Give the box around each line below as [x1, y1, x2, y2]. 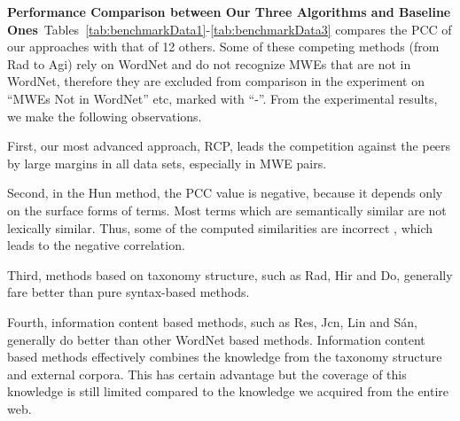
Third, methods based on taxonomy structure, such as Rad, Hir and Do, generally [7, 265, 453, 284]
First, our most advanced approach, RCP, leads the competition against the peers [7, 136, 451, 155]
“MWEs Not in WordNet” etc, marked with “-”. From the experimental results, [7, 89, 438, 107]
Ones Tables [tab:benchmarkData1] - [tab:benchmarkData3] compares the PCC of [7, 19, 452, 38]
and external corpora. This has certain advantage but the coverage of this [7, 364, 407, 383]
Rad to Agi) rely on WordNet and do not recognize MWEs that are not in [7, 54, 411, 73]
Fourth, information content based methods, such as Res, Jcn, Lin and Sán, [7, 312, 417, 331]
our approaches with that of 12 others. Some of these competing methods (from [7, 37, 440, 56]
